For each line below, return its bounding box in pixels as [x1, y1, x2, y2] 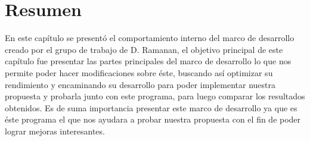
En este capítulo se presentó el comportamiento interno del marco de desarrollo [5, 32, 294, 44]
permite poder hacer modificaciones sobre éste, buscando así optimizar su [5, 66, 273, 79]
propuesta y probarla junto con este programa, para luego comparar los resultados [5, 90, 305, 102]
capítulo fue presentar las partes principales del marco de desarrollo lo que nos [5, 55, 292, 67]
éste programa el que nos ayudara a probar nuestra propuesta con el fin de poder [5, 113, 301, 126]
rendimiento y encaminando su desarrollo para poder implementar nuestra [5, 78, 275, 90]
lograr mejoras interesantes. [5, 124, 105, 137]
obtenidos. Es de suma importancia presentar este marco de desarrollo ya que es [5, 101, 297, 114]
